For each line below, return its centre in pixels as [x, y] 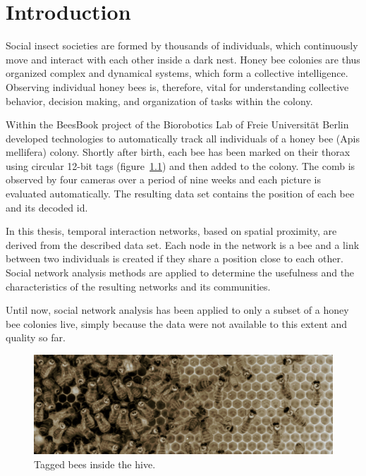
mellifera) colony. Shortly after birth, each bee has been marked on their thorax [178, 152]
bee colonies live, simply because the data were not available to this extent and [177, 323]
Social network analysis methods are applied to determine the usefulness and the [180, 273]
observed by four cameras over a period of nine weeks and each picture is [163, 179]
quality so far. [36, 337]
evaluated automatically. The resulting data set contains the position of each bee [180, 194]
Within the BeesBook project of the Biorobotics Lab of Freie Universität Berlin [177, 124]
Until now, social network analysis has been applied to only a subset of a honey [177, 310]
